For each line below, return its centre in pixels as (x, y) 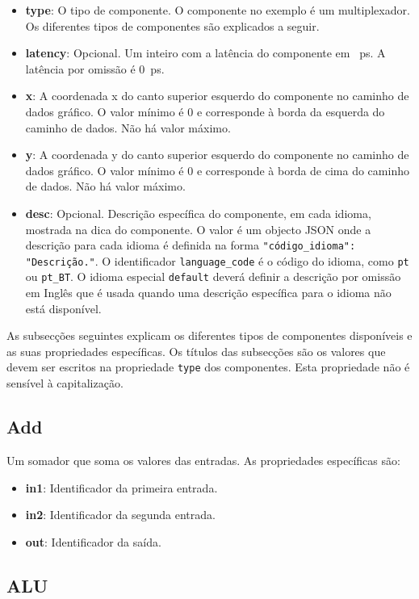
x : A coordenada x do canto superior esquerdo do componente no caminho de (217, 96)
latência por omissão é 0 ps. (95, 68)
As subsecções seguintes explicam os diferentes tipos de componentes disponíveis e (209, 335)
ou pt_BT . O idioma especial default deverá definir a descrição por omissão (213, 276)
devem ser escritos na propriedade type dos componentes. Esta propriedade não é (208, 367)
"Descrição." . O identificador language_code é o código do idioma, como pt (217, 260)
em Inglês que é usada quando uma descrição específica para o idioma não (208, 293)
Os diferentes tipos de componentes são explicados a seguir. (172, 25)
